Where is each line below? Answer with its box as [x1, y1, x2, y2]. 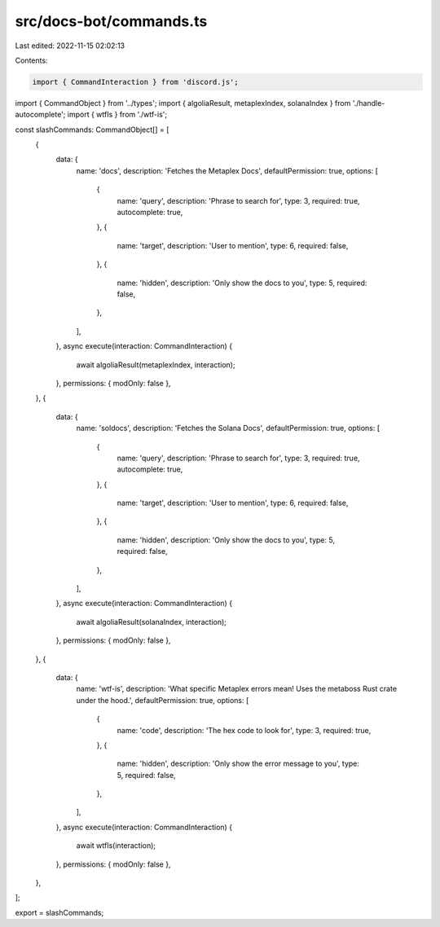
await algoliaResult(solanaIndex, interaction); [76, 617, 227, 626]
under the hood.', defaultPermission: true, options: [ [76, 695, 249, 705]
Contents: [15, 55, 48, 65]
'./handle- [352, 98, 385, 108]
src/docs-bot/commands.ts [15, 12, 208, 30]
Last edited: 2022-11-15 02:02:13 [15, 41, 125, 51]
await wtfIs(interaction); [76, 841, 156, 850]
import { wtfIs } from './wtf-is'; [67, 110, 167, 120]
